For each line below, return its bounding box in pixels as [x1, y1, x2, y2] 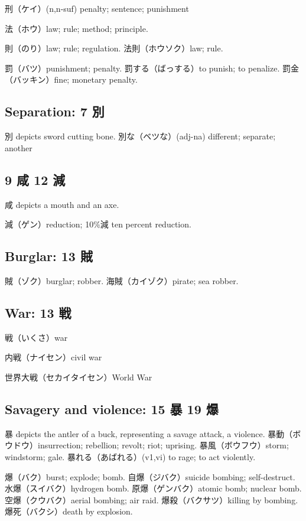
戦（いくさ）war [5, 331, 68, 343]
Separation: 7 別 [5, 102, 105, 121]
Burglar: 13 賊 [5, 247, 93, 265]
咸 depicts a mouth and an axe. [5, 198, 119, 210]
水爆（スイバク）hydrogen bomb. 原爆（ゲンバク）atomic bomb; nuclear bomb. [5, 482, 302, 494]
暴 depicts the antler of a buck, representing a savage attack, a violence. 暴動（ [5, 427, 293, 439]
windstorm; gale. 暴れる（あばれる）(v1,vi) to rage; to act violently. [5, 450, 256, 463]
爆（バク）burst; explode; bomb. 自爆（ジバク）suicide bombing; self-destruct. [5, 470, 295, 483]
